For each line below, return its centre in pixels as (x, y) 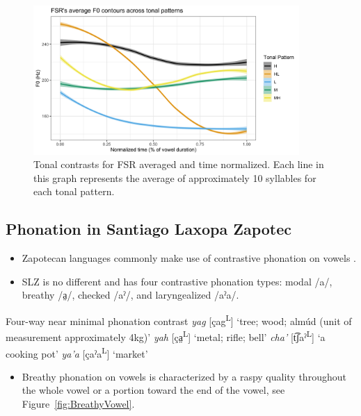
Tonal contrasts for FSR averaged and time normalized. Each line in (179, 164)
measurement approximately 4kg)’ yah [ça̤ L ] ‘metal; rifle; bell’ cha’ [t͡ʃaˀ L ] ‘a (166, 336)
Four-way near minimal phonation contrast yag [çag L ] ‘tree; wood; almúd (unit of (179, 320)
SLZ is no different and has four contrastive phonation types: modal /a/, (177, 281)
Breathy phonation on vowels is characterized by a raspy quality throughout (184, 376)
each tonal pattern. (74, 191)
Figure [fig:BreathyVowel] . (78, 403)
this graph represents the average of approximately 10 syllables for (175, 177)
